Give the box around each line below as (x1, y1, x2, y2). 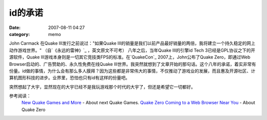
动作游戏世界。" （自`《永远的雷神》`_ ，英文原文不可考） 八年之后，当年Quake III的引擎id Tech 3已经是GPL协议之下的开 (9, 47, 256, 53)
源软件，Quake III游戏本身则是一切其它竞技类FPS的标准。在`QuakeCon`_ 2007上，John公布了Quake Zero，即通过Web (9, 54, 251, 60)
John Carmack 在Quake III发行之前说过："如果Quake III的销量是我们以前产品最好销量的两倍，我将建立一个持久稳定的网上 (9, 40, 256, 46)
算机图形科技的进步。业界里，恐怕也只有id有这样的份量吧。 (9, 75, 130, 81)
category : (9, 31, 30, 37)
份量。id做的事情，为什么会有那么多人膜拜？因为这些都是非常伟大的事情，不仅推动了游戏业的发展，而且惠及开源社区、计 (9, 68, 256, 74)
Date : (9, 25, 21, 30)
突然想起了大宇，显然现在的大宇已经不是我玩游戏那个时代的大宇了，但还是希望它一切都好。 (9, 84, 195, 90)
